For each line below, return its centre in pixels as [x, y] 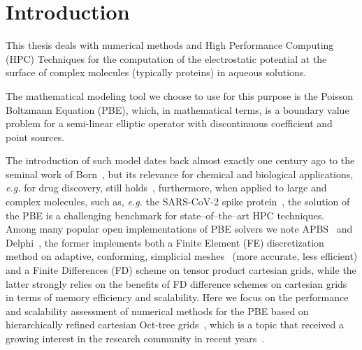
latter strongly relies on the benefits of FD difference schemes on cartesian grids [176, 283]
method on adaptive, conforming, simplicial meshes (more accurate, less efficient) [182, 256]
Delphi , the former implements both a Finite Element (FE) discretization [165, 242]
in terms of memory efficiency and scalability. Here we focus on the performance [177, 297]
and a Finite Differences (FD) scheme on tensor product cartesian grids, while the [181, 270]
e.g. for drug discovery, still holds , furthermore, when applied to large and [166, 188]
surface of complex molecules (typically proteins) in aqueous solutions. [156, 72]
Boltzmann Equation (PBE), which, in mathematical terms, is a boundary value [178, 109]
